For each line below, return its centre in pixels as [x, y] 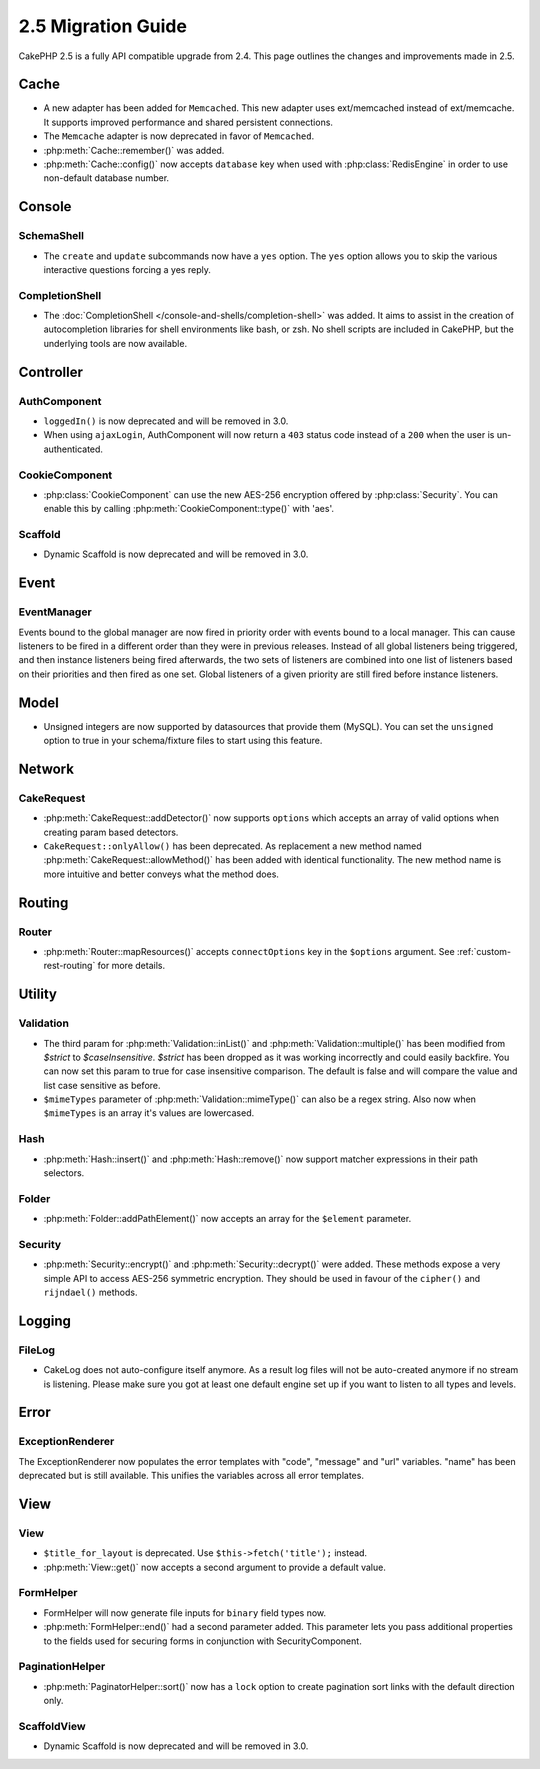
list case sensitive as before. [102, 1085]
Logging [45, 1320]
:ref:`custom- [484, 951]
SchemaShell [51, 236]
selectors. [64, 1173]
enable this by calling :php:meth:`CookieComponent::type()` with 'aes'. [189, 509]
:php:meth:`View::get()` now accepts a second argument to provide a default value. [215, 1567]
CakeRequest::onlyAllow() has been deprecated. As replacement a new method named [232, 846]
